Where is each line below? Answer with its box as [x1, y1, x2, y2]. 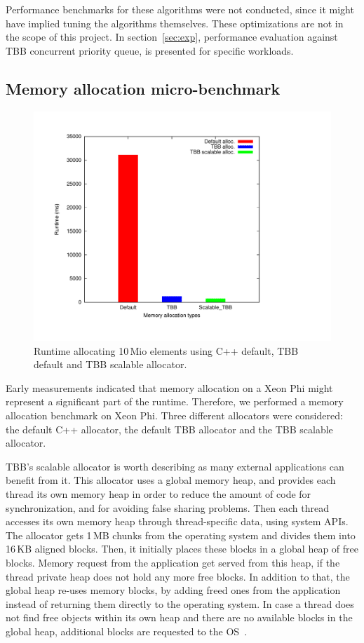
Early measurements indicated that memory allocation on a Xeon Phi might [6, 380, 333, 395]
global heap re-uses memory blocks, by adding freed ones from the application [6, 583, 341, 597]
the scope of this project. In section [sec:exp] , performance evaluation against [6, 29, 338, 44]
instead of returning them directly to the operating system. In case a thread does [6, 596, 354, 611]
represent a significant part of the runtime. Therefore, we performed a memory [6, 394, 344, 409]
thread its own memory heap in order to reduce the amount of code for [6, 487, 311, 501]
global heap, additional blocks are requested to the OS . [6, 623, 248, 638]
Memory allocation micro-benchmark [6, 77, 281, 99]
